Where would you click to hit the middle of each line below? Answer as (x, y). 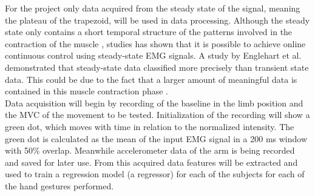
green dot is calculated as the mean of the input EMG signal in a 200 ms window (156, 138)
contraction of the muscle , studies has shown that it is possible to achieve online (155, 43)
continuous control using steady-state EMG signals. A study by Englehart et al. (153, 55)
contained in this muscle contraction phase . (86, 91)
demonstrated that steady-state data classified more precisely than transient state (157, 67)
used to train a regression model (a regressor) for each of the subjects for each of (155, 174)
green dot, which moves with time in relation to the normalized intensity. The (150, 126)
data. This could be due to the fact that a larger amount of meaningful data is (151, 79)
